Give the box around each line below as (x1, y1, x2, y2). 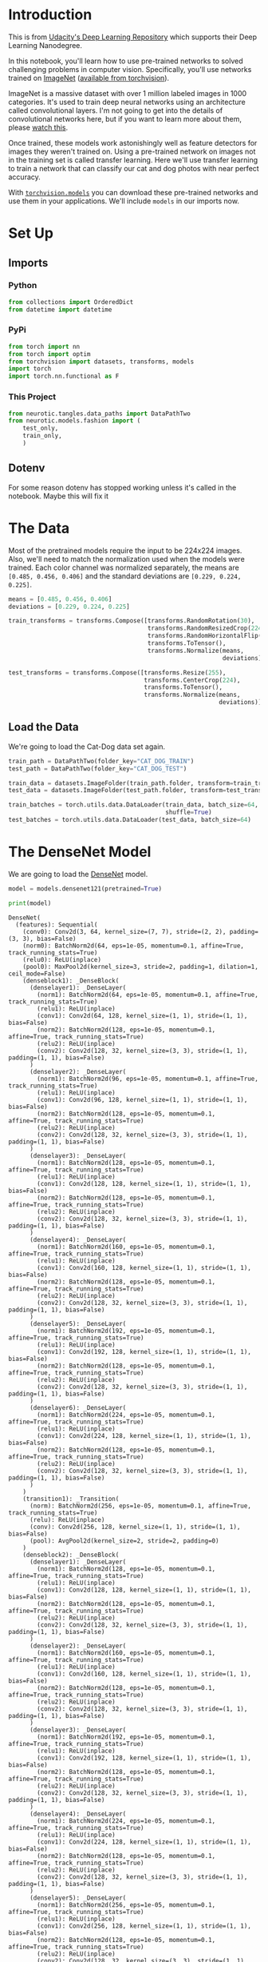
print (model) (8, 899, 52, 907)
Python (8, 280, 37, 291)
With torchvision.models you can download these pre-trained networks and (8, 187, 258, 197)
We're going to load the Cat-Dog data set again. (8, 742, 166, 751)
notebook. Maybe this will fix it (8, 490, 109, 501)
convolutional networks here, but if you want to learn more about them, (8, 114, 242, 123)
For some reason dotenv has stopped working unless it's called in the (8, 482, 237, 492)
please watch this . (8, 122, 69, 132)
